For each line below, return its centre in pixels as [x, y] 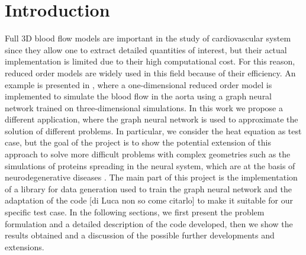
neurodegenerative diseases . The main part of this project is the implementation [151, 177]
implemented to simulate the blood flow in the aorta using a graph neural [138, 96]
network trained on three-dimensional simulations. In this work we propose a [144, 107]
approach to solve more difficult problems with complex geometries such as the [148, 154]
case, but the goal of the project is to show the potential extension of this [138, 142]
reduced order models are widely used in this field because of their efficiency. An [150, 72]
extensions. [25, 246]
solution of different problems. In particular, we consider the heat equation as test [153, 130]
